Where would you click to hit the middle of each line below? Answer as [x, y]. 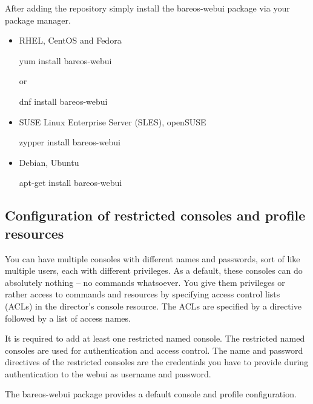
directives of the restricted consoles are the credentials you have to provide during [157, 362]
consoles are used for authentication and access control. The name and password [154, 350]
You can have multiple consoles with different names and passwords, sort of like [153, 258]
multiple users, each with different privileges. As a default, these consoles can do [154, 270]
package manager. [38, 20]
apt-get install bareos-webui [71, 183]
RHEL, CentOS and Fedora [70, 40]
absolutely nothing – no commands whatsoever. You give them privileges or [145, 282]
